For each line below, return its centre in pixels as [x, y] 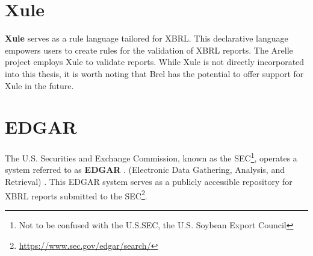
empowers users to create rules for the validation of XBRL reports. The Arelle [149, 50]
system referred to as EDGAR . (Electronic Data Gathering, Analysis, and [145, 170]
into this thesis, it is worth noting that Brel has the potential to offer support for [154, 73]
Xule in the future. [39, 85]
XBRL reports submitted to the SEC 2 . [76, 195]
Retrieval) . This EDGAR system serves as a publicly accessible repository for [149, 182]
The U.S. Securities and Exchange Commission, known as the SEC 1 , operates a [151, 157]
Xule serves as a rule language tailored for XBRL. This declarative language [147, 38]
